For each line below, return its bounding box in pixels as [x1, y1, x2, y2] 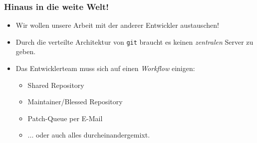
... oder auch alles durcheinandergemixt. [27, 130, 150, 140]
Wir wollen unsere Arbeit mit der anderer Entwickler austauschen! [15, 20, 219, 30]
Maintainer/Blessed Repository [27, 96, 123, 107]
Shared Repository [27, 79, 84, 90]
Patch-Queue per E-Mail [27, 113, 103, 123]
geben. [15, 46, 36, 57]
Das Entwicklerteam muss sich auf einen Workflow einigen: [15, 63, 195, 73]
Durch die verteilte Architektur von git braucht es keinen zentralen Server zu [15, 36, 254, 47]
